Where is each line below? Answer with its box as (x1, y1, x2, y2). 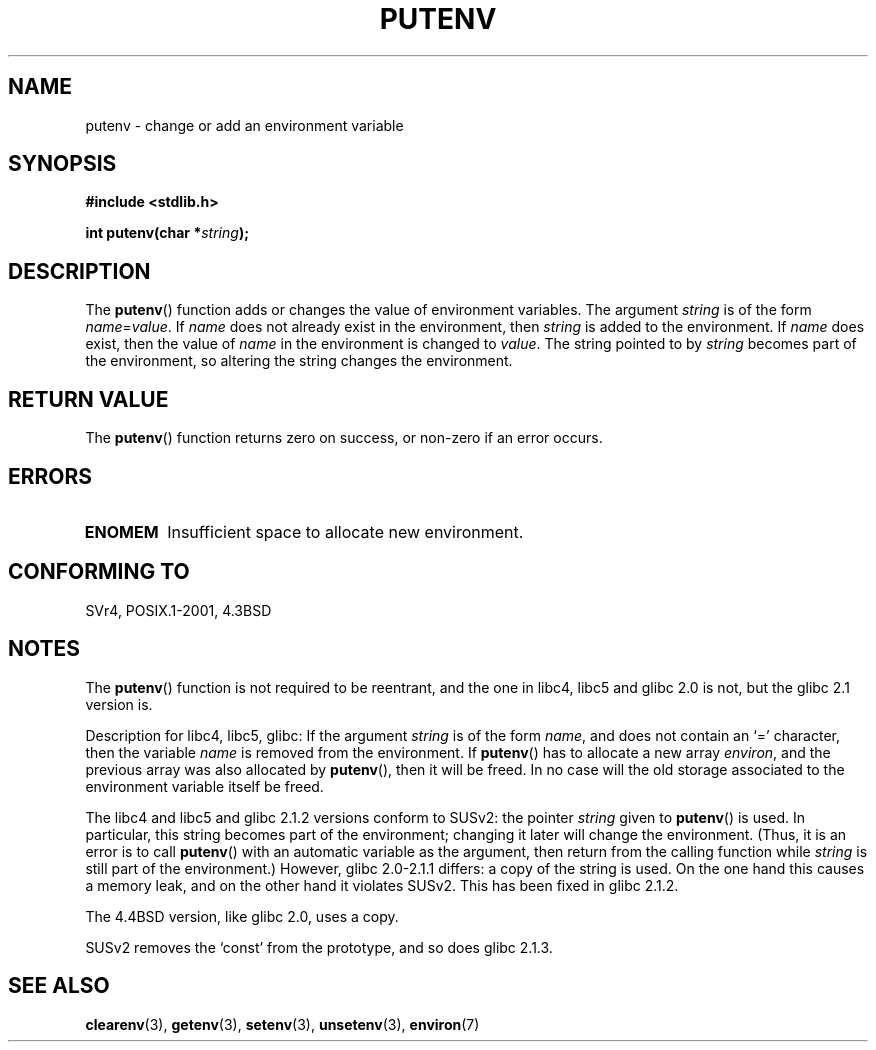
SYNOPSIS (8, 151, 117, 177)
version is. (85, 695, 153, 713)
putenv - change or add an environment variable (85, 116, 404, 134)
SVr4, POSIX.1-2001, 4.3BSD (85, 601, 272, 619)
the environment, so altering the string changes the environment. (85, 352, 513, 370)
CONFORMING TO (8, 559, 190, 585)
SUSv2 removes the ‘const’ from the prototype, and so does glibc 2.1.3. (85, 938, 553, 956)
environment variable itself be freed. (85, 777, 324, 795)
